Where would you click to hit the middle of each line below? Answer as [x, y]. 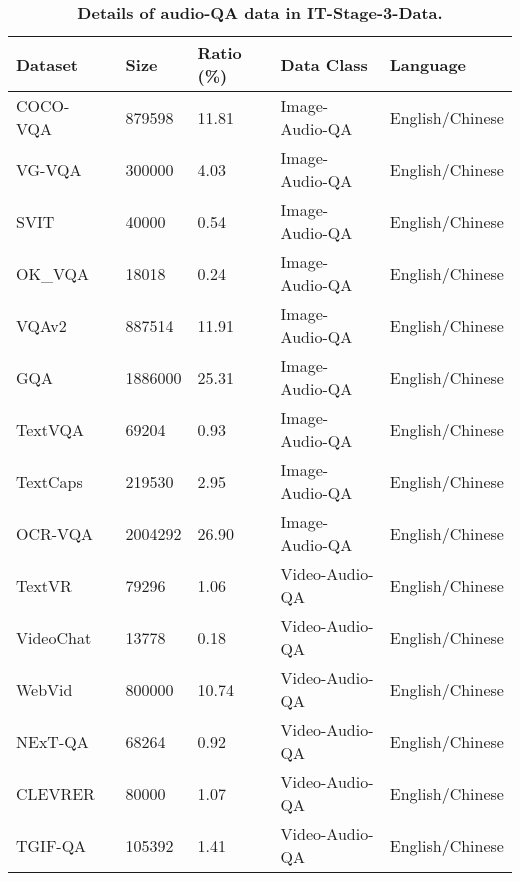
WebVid [44, 689]
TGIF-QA [51, 845]
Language [428, 64]
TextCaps [49, 481]
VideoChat [54, 637]
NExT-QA [52, 741]
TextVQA [50, 429]
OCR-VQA [55, 533]
